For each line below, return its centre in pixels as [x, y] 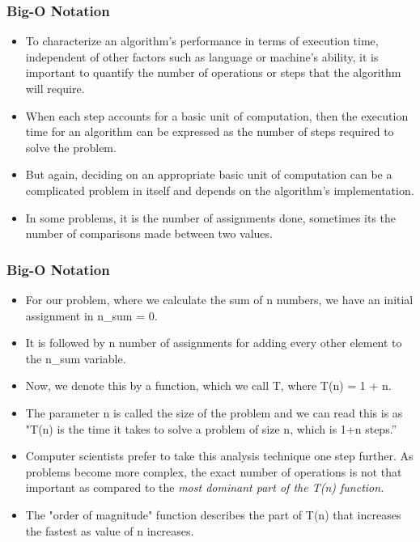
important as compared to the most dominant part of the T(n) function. [205, 487]
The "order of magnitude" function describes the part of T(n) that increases [213, 514]
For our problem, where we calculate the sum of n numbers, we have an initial [219, 299]
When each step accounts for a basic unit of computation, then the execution [217, 115]
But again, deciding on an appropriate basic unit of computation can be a [209, 174]
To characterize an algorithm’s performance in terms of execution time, [202, 41]
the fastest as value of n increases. [110, 530]
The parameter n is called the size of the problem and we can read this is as [214, 412]
